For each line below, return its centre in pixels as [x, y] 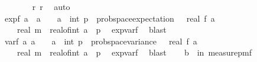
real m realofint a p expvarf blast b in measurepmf [134, 52]
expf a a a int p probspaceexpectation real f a [110, 18]
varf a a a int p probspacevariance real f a [101, 41]
